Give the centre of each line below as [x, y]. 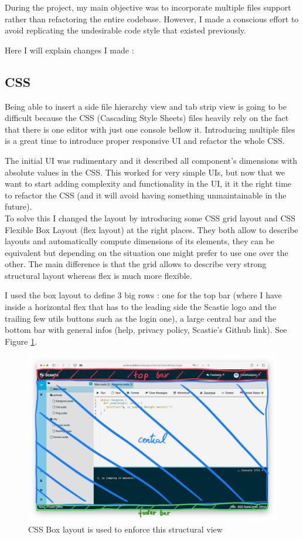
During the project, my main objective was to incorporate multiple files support [148, 7]
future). [18, 206]
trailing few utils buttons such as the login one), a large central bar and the [140, 318]
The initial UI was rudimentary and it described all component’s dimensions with [151, 160]
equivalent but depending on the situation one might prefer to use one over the [147, 252]
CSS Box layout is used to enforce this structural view [125, 529]
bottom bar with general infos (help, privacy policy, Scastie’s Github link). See [146, 330]
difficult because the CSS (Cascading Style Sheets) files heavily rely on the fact [147, 118]
